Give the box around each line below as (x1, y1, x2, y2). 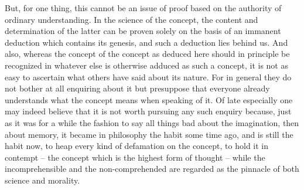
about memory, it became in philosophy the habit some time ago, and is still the (5, 128, 293, 140)
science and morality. (5, 174, 80, 186)
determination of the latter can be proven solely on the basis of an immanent (5, 25, 281, 37)
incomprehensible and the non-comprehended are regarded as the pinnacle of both (5, 162, 299, 175)
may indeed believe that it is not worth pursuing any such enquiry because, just (5, 105, 292, 117)
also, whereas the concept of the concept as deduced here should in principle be (5, 48, 290, 60)
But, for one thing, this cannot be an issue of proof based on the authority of (5, 2, 282, 13)
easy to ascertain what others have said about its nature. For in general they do (5, 70, 292, 83)
